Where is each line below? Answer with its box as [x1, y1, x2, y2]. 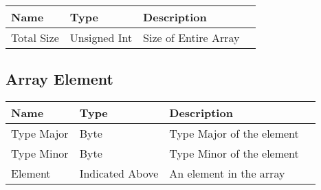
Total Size [11, 30, 59, 45]
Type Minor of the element [169, 145, 299, 162]
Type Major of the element [169, 125, 299, 142]
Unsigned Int [69, 30, 133, 45]
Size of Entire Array [143, 30, 240, 45]
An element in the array [169, 165, 285, 182]
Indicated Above [79, 165, 159, 182]
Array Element [5, 68, 113, 89]
